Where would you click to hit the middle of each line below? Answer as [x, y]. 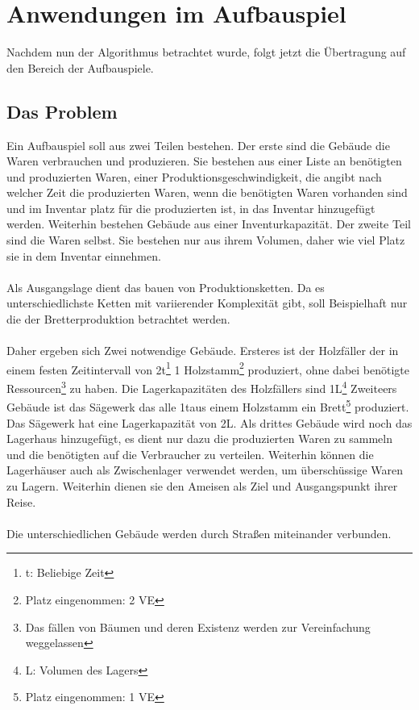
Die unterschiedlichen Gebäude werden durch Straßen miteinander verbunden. [199, 533]
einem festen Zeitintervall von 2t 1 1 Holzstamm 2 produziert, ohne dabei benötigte [208, 368]
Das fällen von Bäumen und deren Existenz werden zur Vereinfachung [198, 626]
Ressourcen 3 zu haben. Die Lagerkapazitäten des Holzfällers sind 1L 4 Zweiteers [202, 387]
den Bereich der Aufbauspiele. [80, 67]
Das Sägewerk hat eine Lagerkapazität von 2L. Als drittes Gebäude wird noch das [209, 422]
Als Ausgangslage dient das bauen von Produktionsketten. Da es [166, 287]
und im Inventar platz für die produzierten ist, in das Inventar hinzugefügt [191, 208]
